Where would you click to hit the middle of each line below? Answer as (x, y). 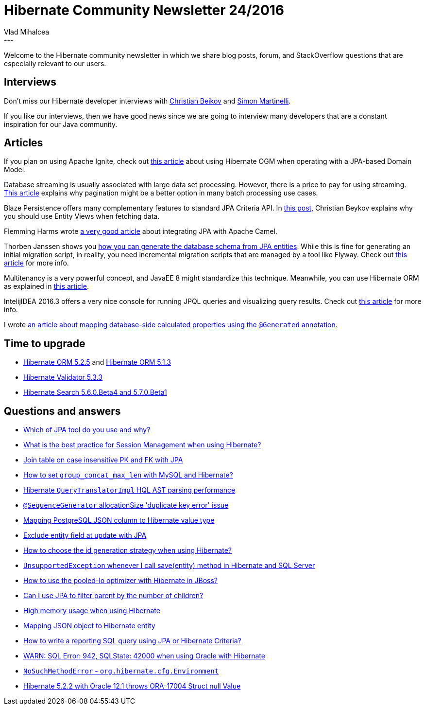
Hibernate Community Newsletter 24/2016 (144, 10)
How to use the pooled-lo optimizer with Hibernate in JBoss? (120, 581)
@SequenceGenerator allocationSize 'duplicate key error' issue (126, 505)
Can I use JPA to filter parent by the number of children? (113, 596)
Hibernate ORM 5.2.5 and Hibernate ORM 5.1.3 (97, 362)
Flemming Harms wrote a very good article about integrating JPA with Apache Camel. (141, 231)
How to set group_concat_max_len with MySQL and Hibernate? (128, 475)
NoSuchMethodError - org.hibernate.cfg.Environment (121, 671)
